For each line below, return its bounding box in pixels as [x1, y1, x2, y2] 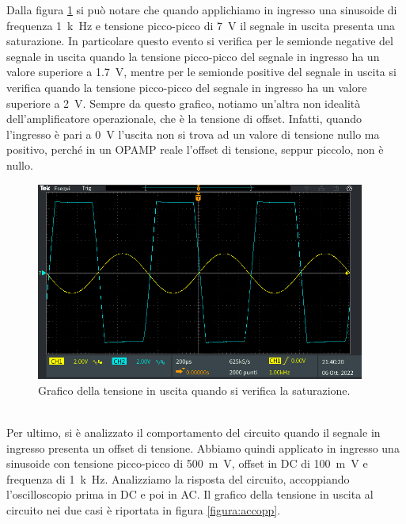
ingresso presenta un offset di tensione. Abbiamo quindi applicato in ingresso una [6, 439, 400, 456]
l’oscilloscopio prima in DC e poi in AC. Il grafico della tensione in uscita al [6, 486, 374, 503]
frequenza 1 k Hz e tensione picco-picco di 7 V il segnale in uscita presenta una [6, 17, 396, 33]
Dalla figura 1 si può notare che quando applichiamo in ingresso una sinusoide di [6, 2, 397, 17]
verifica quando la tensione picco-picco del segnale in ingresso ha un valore [6, 78, 367, 95]
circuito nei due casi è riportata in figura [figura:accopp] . [6, 501, 281, 518]
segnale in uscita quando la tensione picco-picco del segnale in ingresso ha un [6, 48, 380, 64]
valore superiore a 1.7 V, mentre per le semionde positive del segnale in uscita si [6, 63, 397, 80]
